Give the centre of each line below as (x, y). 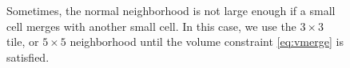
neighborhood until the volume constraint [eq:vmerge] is (207, 42)
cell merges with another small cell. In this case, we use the (151, 26)
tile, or (23, 42)
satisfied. (28, 57)
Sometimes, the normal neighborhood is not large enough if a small (171, 10)
